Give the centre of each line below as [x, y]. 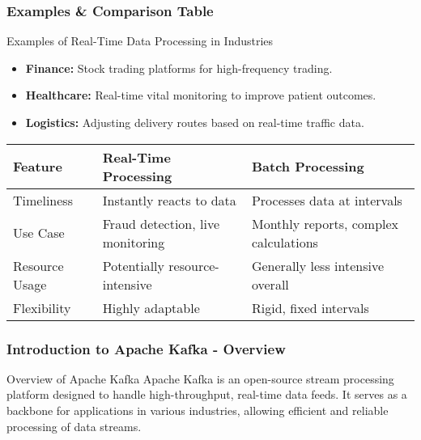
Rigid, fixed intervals [310, 307]
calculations [285, 242]
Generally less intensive [318, 265]
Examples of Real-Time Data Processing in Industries [140, 41]
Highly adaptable [151, 307]
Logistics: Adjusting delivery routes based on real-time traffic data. [195, 122]
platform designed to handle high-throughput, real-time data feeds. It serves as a [207, 394]
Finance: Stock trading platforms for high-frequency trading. [179, 68]
